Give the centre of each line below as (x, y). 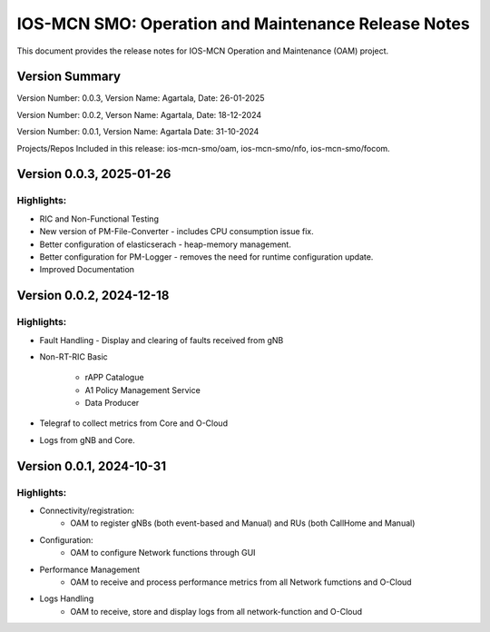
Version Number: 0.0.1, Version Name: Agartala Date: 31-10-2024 (138, 132)
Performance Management (90, 569)
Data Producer (112, 403)
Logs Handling (67, 598)
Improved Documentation (87, 270)
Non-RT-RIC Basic (73, 356)
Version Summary (69, 77)
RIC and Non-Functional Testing (99, 219)
